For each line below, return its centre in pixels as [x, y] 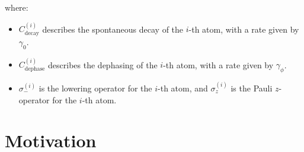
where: [17, 7]
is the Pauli [252, 88]
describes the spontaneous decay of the [113, 29]
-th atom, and [183, 88]
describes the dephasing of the [103, 64]
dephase [35, 69]
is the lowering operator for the [95, 88]
